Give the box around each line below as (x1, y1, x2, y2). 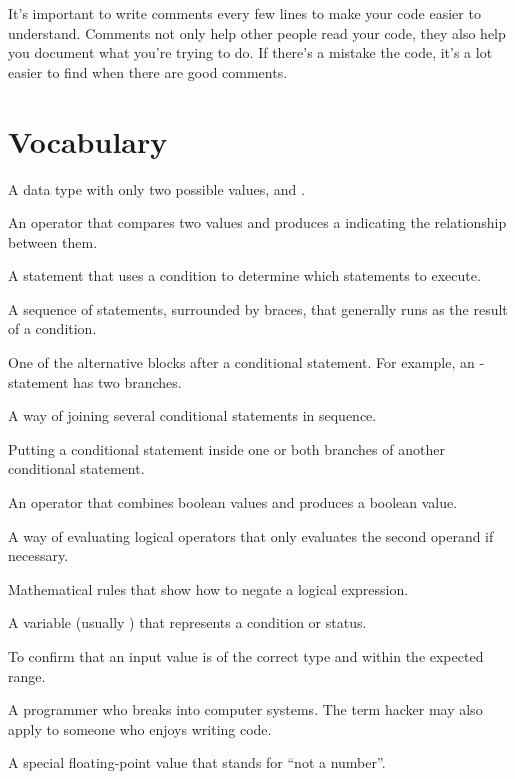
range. (8, 665, 46, 686)
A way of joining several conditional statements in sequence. (8, 405, 377, 426)
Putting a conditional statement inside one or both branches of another (8, 438, 445, 459)
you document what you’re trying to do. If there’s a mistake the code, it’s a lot (8, 42, 493, 63)
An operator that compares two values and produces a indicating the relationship (8, 212, 507, 233)
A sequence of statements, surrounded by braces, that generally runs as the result (8, 298, 508, 319)
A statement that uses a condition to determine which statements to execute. (8, 265, 481, 286)
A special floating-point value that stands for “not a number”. (8, 752, 386, 773)
